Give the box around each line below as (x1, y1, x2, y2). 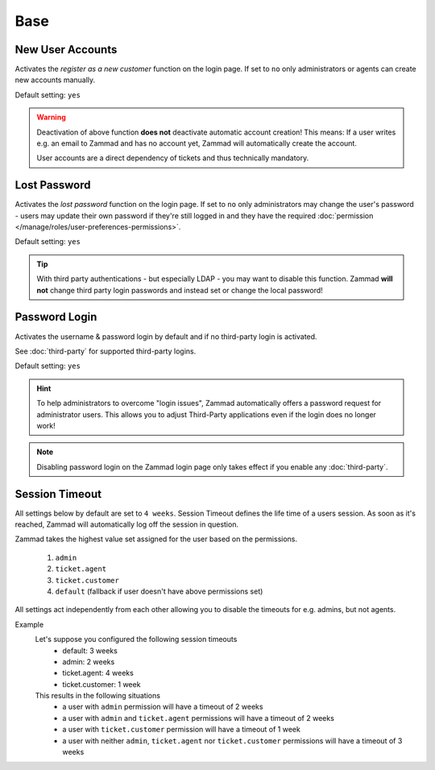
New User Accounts (14, 43, 118, 56)
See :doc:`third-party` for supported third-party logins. (14, 346, 197, 356)
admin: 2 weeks (62, 656, 115, 666)
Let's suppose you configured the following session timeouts (35, 635, 238, 644)
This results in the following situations (35, 691, 161, 701)
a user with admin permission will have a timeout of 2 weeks (62, 702, 263, 712)
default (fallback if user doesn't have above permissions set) (55, 586, 263, 596)
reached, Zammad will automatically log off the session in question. (14, 520, 239, 529)
